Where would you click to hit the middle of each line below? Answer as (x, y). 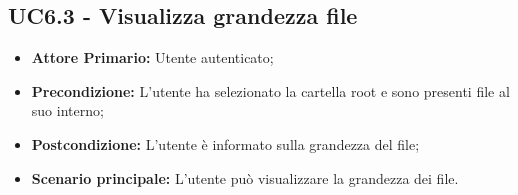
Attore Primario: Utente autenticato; (152, 57)
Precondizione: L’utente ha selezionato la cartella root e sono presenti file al (270, 90)
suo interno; (67, 110)
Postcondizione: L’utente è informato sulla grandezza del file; (225, 143)
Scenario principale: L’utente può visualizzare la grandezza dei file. (245, 177)
